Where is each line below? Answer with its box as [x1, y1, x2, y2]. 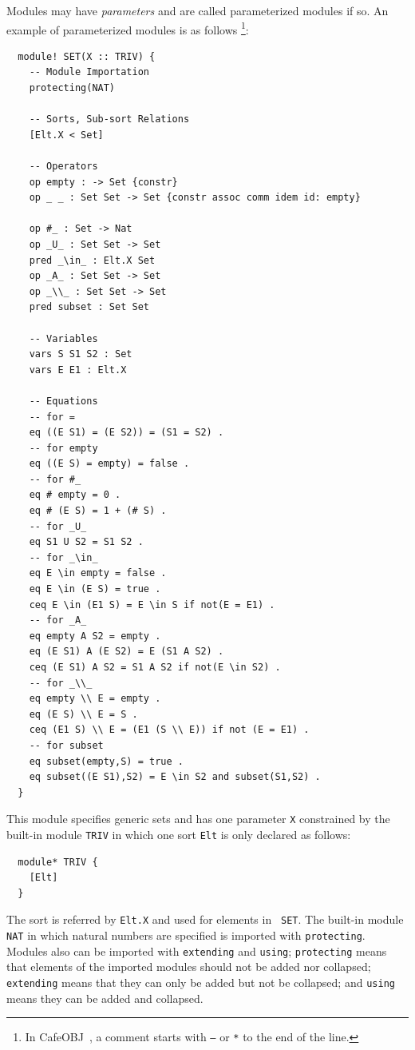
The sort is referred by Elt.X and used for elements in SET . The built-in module [6, 911, 404, 928]
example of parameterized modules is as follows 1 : [6, 18, 249, 38]
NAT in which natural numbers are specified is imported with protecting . [6, 927, 366, 944]
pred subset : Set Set [29, 301, 149, 313]
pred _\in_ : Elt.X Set [29, 254, 156, 266]
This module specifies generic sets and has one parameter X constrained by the [6, 810, 390, 827]
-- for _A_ [29, 614, 87, 626]
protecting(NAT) [29, 82, 116, 94]
